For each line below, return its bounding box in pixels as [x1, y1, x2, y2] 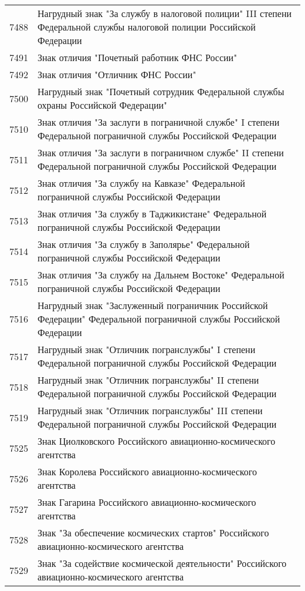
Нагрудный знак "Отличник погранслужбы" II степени [38, 373, 259, 387]
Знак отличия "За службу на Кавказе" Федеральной [38, 176, 245, 190]
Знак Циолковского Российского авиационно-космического [38, 434, 276, 448]
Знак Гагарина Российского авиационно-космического [38, 495, 256, 509]
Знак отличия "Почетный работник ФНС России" [38, 51, 238, 64]
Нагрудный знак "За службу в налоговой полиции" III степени [38, 6, 292, 20]
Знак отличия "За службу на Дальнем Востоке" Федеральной [38, 268, 284, 281]
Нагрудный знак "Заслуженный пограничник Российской [38, 298, 268, 312]
